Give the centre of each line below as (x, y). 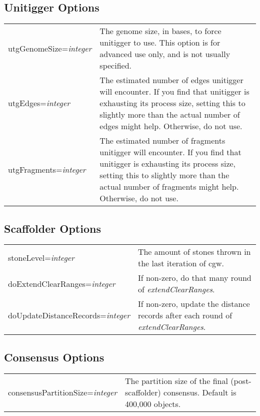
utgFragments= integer (47, 169)
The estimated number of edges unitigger (171, 80)
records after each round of (185, 315)
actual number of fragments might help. (169, 187)
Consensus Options (54, 357)
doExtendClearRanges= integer (62, 283)
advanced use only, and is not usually (165, 54)
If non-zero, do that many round (194, 278)
